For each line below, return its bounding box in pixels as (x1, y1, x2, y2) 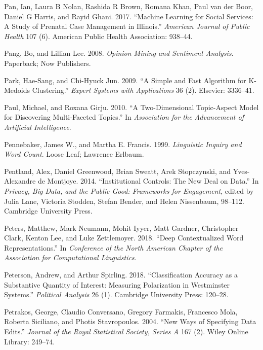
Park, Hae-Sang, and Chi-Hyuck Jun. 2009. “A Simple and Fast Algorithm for (4, 75, 246, 85)
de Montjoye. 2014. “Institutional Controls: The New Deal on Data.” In (37, 176, 259, 186)
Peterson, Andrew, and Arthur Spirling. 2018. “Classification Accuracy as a (4, 269, 238, 280)
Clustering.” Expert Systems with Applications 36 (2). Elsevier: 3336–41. (32, 85, 254, 95)
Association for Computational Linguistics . (4, 252, 137, 263)
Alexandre (4, 176, 36, 186)
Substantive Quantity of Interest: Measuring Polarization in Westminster (4, 279, 230, 290)
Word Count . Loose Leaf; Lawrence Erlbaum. (4, 149, 144, 159)
